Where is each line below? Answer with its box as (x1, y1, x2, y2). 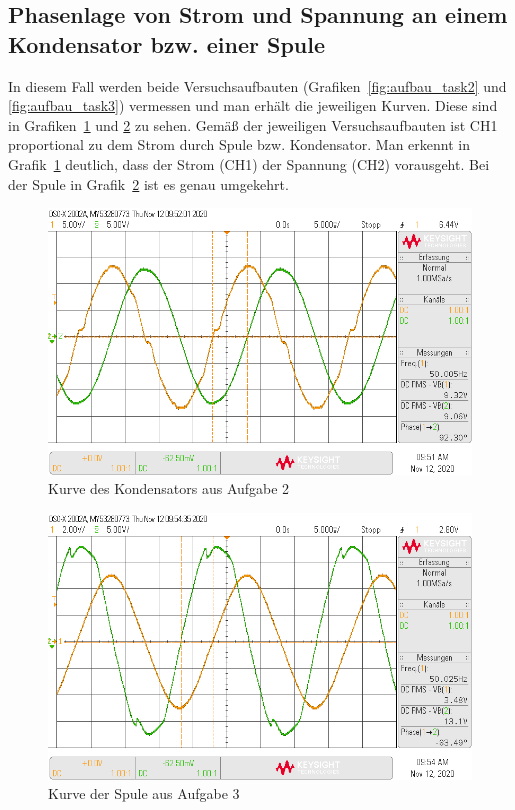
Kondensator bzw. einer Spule (8, 28, 325, 59)
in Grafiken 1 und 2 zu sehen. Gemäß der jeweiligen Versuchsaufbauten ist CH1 (8, 114, 498, 135)
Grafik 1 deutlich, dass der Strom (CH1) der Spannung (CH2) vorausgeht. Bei (8, 153, 490, 174)
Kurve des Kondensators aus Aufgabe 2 (48, 478, 290, 499)
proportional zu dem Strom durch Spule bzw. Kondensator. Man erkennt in (8, 134, 470, 155)
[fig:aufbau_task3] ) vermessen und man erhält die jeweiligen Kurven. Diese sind (8, 95, 498, 116)
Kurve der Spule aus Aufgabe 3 (48, 783, 240, 804)
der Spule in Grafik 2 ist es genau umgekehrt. (8, 173, 289, 194)
